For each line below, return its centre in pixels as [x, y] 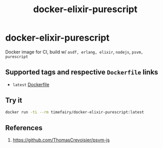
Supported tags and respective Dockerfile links [82, 72]
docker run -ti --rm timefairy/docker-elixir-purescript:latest [75, 112]
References [24, 128]
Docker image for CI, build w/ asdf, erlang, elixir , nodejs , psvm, [74, 52]
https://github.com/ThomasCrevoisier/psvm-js [61, 140]
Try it [14, 101]
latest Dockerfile [31, 84]
